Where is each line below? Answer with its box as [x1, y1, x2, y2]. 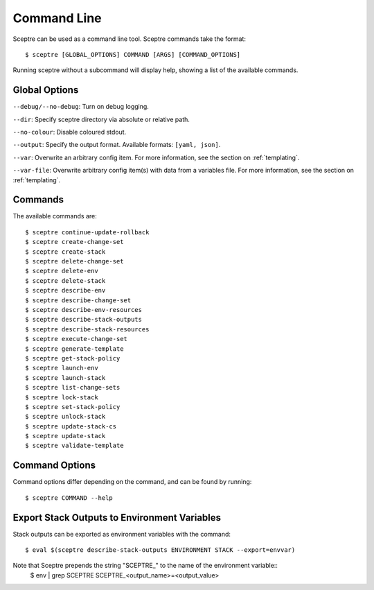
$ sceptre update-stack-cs [25, 422, 117, 430]
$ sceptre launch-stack [25, 374, 106, 381]
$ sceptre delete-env [25, 267, 98, 275]
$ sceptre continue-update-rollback [25, 228, 150, 236]
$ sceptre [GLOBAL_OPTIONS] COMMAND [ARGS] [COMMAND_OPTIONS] [25, 51, 241, 58]
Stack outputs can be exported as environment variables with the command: [12, 530, 231, 538]
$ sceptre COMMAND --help [25, 494, 114, 502]
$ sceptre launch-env [25, 364, 98, 372]
